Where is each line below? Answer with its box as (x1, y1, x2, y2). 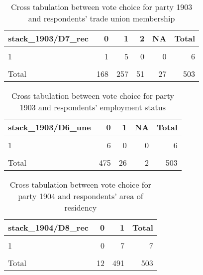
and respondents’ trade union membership (28, 12, 175, 24)
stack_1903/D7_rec (8, 32, 89, 44)
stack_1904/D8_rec (8, 222, 89, 233)
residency (64, 202, 97, 213)
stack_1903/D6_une (8, 121, 91, 133)
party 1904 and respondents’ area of (18, 190, 143, 202)
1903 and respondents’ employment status (19, 101, 166, 113)
